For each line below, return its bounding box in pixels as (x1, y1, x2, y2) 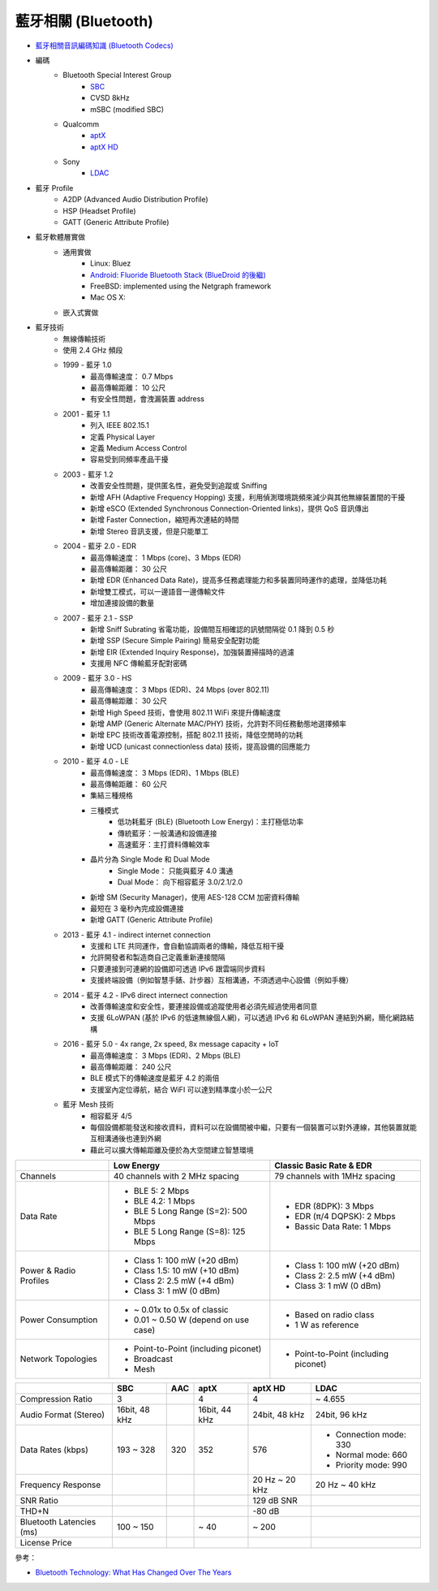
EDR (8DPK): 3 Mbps (294, 1200, 375, 1212)
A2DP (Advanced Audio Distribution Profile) (62, 195, 208, 205)
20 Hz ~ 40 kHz (315, 1479, 376, 1490)
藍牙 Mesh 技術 (62, 1100, 114, 1109)
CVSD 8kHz (90, 93, 130, 103)
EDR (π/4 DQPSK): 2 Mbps (294, 1211, 397, 1222)
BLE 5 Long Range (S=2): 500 (134, 1206, 247, 1217)
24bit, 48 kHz (252, 1409, 305, 1420)
